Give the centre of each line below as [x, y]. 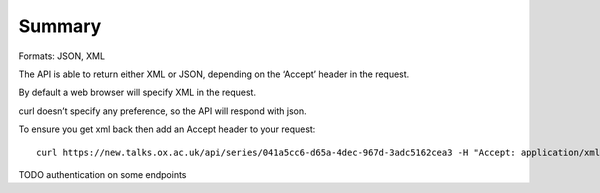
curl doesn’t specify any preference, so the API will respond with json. [162, 111]
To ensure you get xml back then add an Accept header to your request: [167, 129]
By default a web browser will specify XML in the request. [137, 92]
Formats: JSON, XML [61, 56]
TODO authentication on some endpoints [102, 174]
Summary [60, 26]
